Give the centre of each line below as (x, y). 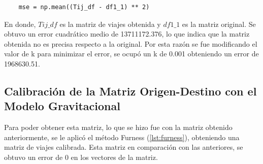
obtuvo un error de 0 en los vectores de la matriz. (81, 157)
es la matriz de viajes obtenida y (110, 24)
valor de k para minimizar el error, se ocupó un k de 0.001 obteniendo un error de (131, 54)
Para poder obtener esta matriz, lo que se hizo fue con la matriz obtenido (118, 127)
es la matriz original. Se (219, 24)
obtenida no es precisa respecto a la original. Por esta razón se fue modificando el (131, 43)
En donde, (20, 24)
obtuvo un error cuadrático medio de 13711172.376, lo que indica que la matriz (127, 34)
